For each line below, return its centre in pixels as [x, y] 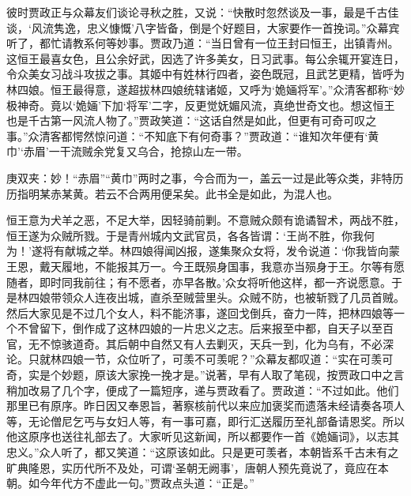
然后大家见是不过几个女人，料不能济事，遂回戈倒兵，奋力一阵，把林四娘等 [200, 312]
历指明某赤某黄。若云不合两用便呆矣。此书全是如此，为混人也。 [172, 193]
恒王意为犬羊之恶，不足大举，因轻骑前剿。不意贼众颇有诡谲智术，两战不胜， [205, 220]
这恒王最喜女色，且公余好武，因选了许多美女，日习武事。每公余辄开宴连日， [205, 58]
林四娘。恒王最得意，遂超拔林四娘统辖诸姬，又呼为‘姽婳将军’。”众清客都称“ [200, 89]
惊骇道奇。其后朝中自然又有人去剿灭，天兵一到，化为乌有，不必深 [222, 343]
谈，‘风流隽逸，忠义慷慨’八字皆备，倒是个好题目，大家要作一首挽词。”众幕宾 [203, 27]
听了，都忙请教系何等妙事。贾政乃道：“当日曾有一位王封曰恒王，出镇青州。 [203, 43]
